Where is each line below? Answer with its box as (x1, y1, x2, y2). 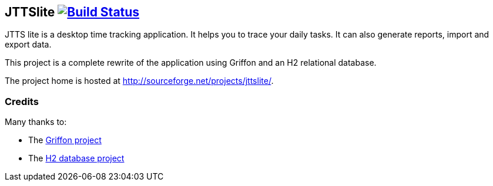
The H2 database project (28, 153, 125, 164)
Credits (5, 95, 39, 107)
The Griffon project (28, 135, 102, 146)
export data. (5, 39, 52, 50)
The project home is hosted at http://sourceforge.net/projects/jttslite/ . (5, 76, 274, 86)
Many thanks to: (5, 117, 67, 127)
